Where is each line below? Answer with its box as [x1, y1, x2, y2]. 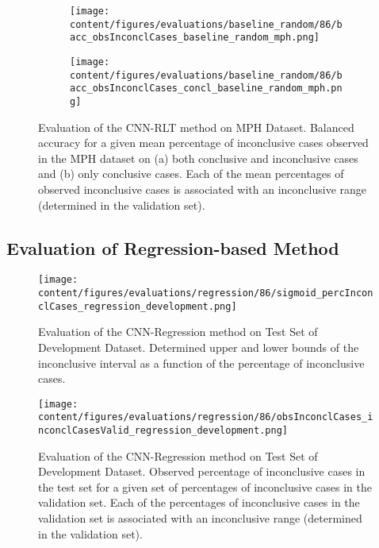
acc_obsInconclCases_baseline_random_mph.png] [70, 32, 320, 44]
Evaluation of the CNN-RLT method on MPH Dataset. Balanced [38, 118, 354, 135]
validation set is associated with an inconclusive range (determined [38, 510, 362, 527]
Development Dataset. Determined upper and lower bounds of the [38, 338, 359, 355]
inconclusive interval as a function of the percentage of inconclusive [38, 354, 365, 371]
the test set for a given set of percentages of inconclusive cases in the [38, 478, 372, 495]
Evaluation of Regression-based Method [6, 235, 339, 260]
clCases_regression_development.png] [38, 300, 237, 312]
